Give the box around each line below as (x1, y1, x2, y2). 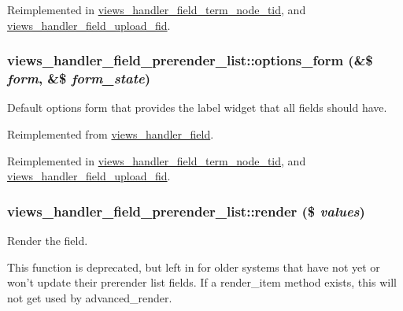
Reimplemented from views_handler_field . (7, 125, 214, 142)
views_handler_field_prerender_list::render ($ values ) (7, 201, 365, 220)
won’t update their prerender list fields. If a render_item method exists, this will (7, 274, 397, 291)
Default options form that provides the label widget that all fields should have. (7, 99, 387, 116)
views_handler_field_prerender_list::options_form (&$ (7, 50, 373, 70)
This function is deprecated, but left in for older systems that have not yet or (7, 258, 380, 275)
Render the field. (7, 231, 88, 248)
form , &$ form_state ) (7, 68, 150, 88)
